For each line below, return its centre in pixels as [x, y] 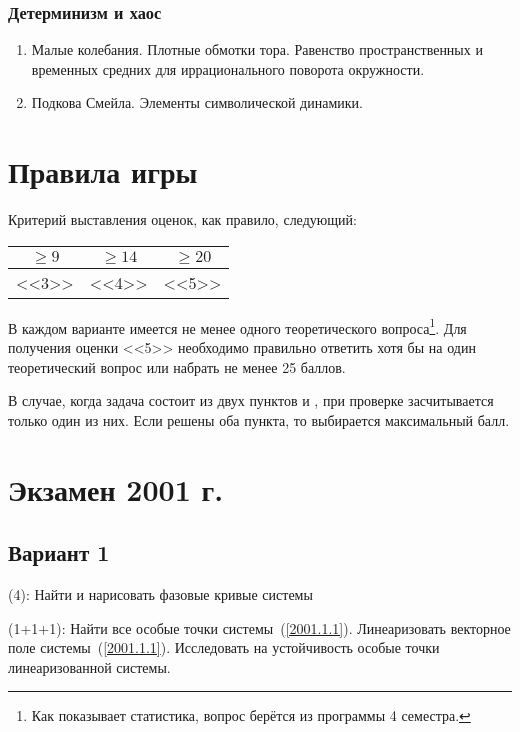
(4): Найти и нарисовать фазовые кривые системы [160, 593]
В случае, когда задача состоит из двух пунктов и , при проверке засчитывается [251, 400]
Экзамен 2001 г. [116, 488]
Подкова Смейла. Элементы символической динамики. [197, 102]
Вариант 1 [59, 552]
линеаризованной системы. [89, 666]
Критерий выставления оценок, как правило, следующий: [182, 219]
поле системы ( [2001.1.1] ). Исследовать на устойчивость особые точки [224, 647]
